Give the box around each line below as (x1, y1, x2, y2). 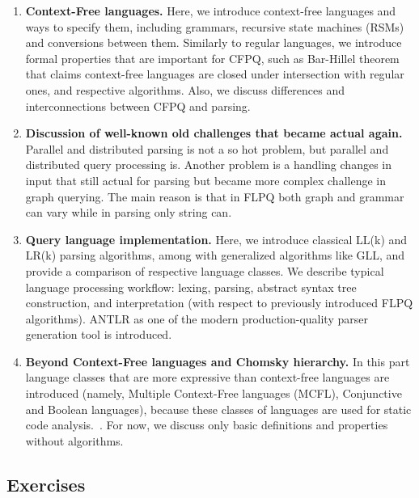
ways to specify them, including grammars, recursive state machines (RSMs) (25, 18, 404, 35)
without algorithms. (25, 432, 124, 449)
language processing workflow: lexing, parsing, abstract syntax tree (25, 278, 357, 295)
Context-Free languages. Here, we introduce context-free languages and (25, 2, 396, 19)
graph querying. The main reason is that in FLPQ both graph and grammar (25, 188, 404, 205)
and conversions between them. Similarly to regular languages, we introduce (25, 34, 402, 51)
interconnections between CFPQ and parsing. (25, 97, 251, 114)
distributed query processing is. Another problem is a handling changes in (25, 156, 391, 173)
